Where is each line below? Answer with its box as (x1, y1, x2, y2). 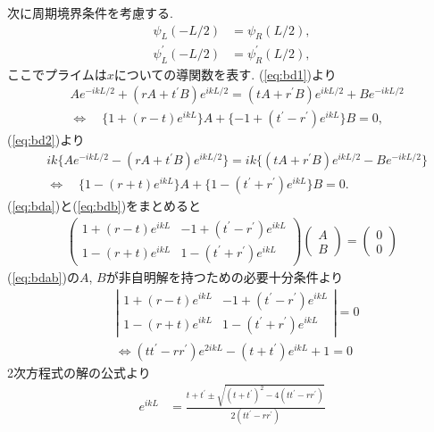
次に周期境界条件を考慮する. (7, 4, 173, 21)
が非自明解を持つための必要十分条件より (105, 267, 344, 286)
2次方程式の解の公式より (7, 362, 151, 381)
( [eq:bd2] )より (7, 130, 85, 149)
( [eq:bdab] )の (7, 267, 79, 286)
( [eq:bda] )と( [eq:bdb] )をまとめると (7, 196, 202, 215)
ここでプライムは (7, 64, 107, 83)
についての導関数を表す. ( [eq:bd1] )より (113, 64, 337, 83)
